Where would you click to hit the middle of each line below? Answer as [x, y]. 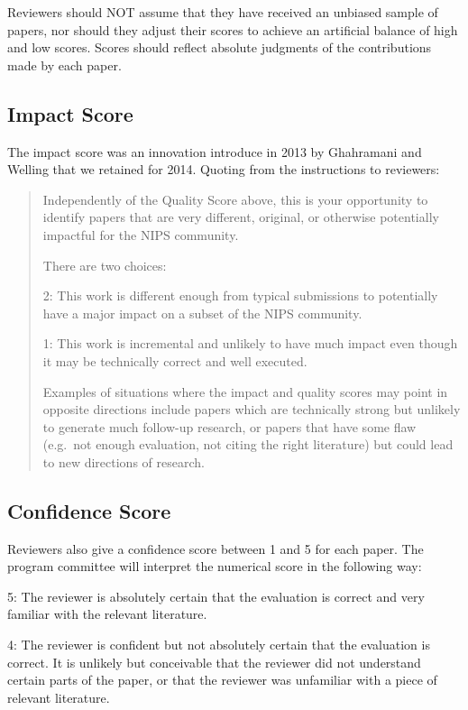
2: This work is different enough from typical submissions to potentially [240, 295]
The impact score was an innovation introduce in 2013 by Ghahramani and [215, 151]
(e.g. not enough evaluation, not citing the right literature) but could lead [248, 444]
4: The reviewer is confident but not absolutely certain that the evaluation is [219, 645]
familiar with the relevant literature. [107, 614]
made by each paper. [64, 65]
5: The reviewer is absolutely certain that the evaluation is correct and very [216, 596]
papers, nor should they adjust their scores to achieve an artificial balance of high [233, 29]
